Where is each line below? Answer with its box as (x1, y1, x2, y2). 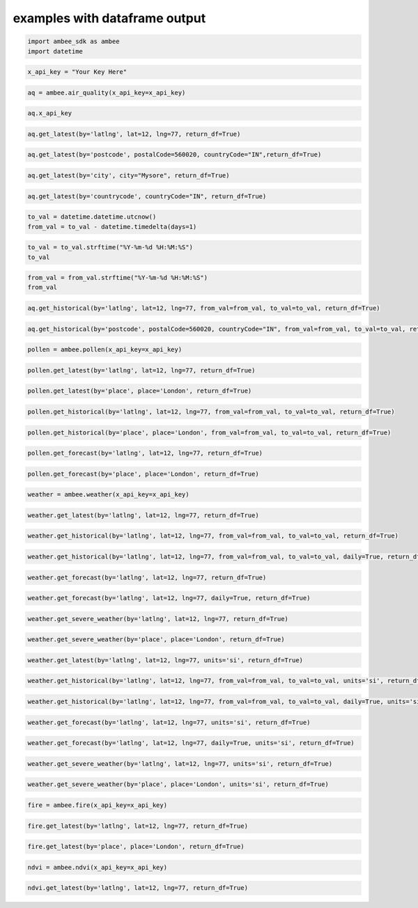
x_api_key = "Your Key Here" (27, 68, 127, 76)
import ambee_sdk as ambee (27, 38, 120, 45)
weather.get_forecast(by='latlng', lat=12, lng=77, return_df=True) (27, 573, 267, 581)
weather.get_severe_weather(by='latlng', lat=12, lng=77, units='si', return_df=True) (27, 760, 333, 767)
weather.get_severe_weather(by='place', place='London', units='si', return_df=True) (27, 781, 329, 788)
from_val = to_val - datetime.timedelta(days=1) (27, 223, 197, 230)
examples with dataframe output (13, 10, 206, 26)
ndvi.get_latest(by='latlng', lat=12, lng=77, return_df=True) (27, 884, 249, 892)
